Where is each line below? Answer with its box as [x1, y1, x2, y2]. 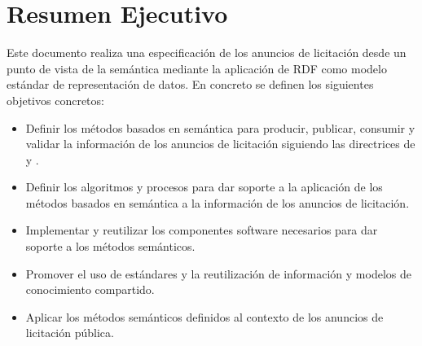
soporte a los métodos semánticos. [25, 238, 196, 255]
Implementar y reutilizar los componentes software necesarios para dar [25, 221, 378, 239]
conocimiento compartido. [25, 281, 155, 298]
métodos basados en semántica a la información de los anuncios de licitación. [25, 194, 410, 211]
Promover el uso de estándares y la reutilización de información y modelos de [25, 265, 411, 282]
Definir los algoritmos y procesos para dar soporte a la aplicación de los [25, 178, 383, 195]
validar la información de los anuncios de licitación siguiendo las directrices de [25, 135, 415, 152]
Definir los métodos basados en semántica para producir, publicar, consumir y [25, 119, 415, 136]
